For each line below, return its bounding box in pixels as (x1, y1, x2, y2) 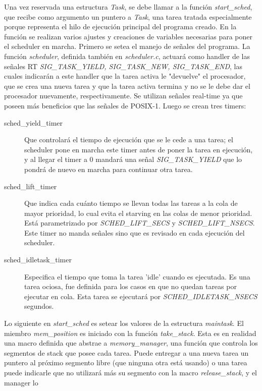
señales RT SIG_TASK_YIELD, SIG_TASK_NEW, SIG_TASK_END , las (4, 61, 242, 71)
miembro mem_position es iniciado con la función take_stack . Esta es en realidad (4, 327, 256, 338)
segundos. (24, 301, 54, 311)
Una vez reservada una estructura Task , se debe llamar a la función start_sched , (4, 2, 252, 12)
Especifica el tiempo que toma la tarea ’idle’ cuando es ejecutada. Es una (24, 271, 250, 282)
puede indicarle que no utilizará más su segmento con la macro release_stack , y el (4, 367, 257, 377)
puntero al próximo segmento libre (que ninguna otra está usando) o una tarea (4, 357, 247, 368)
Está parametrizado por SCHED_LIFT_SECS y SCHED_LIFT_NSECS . (24, 217, 255, 228)
